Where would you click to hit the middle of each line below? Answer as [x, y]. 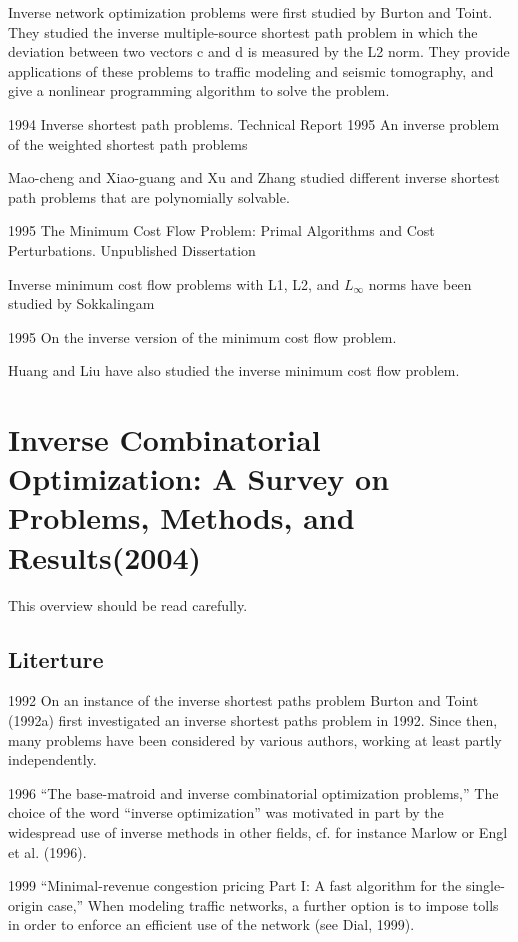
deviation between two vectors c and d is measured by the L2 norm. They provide [259, 51]
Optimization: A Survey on [199, 478]
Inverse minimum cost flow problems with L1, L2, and [174, 283]
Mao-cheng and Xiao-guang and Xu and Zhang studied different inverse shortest [254, 177]
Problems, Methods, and [181, 517]
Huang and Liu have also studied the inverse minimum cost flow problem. [234, 370]
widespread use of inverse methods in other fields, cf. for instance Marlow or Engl [258, 831]
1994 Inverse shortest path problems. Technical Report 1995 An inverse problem [254, 123]
